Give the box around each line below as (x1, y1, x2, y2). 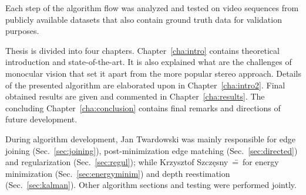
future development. (5, 113, 78, 125)
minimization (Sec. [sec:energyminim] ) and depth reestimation (5, 167, 230, 179)
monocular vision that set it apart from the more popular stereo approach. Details (5, 67, 302, 79)
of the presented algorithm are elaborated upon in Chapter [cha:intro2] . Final (5, 78, 285, 91)
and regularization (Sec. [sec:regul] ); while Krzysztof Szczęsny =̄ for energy (5, 156, 279, 168)
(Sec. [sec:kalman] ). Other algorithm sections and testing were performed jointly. (5, 179, 297, 191)
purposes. (5, 25, 39, 37)
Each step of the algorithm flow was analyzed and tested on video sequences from (5, 2, 299, 13)
